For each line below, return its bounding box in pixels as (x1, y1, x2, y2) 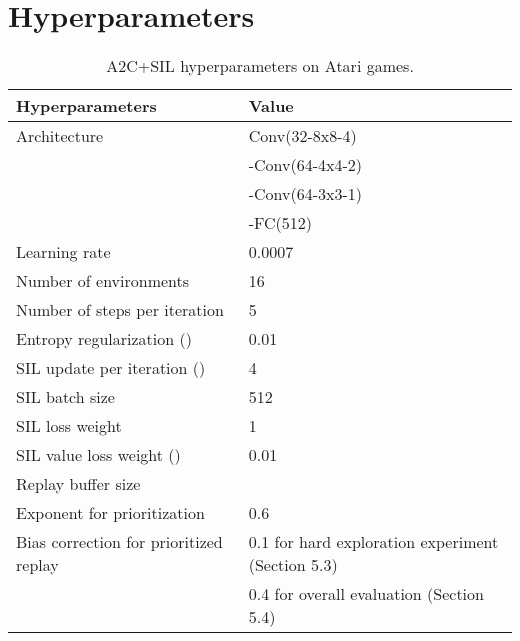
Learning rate (16, 240, 111, 264)
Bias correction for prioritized (16, 530, 223, 554)
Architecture (16, 124, 104, 148)
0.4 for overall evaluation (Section (248, 582, 484, 606)
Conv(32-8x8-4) (248, 124, 357, 148)
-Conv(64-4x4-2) (248, 153, 363, 177)
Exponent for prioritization (16, 501, 205, 525)
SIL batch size (16, 385, 115, 409)
